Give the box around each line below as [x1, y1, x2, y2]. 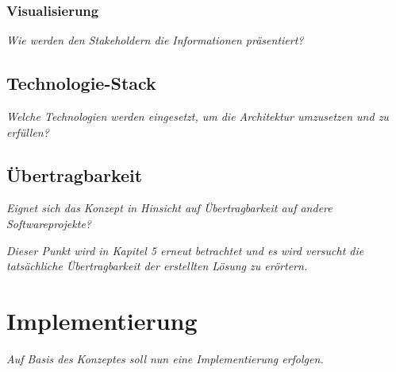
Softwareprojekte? [6, 215, 91, 231]
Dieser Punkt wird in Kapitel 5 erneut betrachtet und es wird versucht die [6, 242, 364, 258]
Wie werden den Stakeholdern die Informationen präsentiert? [6, 32, 304, 48]
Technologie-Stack [6, 71, 156, 95]
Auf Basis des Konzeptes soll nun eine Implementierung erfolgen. [6, 350, 324, 366]
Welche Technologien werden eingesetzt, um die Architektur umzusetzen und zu [6, 108, 389, 125]
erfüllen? [6, 123, 49, 140]
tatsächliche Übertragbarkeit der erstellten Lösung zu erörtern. [6, 258, 308, 274]
